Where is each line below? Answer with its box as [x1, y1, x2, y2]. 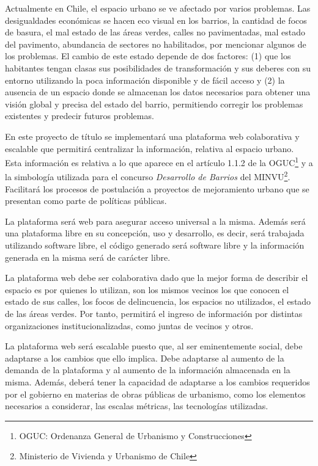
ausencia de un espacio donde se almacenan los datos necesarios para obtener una [5, 86, 311, 98]
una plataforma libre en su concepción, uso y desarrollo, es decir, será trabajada [5, 227, 305, 239]
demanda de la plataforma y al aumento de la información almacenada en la [5, 363, 290, 376]
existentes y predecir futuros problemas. [5, 109, 154, 122]
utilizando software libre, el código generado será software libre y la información [5, 239, 305, 251]
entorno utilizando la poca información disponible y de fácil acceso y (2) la [5, 73, 285, 86]
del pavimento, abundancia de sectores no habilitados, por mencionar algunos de [5, 37, 306, 50]
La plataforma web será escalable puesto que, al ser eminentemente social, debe [5, 340, 303, 352]
